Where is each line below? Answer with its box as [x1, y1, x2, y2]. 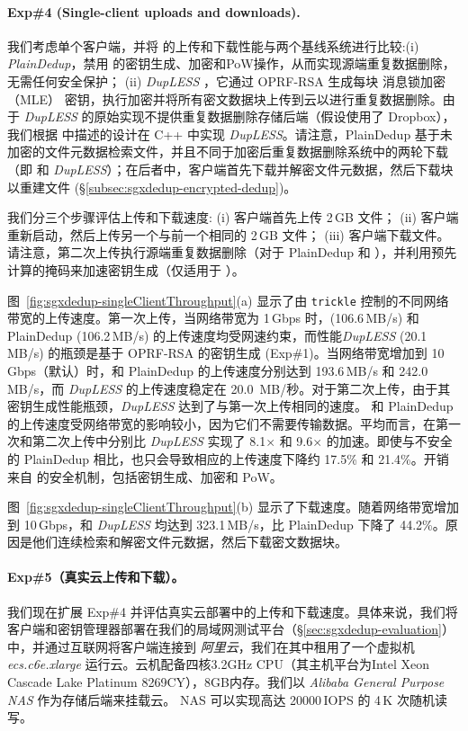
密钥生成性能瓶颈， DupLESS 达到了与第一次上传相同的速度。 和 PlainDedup [7, 397, 454, 415]
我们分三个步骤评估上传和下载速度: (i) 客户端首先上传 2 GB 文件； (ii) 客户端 [7, 208, 459, 227]
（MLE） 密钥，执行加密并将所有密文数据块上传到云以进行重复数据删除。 [7, 89, 443, 108]
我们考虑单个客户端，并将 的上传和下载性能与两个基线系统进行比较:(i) [7, 36, 419, 55]
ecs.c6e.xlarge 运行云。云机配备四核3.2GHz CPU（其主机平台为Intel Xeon [7, 655, 430, 673]
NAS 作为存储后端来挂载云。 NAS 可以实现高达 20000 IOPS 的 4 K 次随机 [7, 690, 435, 709]
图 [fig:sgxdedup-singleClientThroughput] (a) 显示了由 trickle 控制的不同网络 [7, 290, 449, 309]
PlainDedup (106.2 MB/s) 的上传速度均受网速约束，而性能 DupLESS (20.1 [7, 325, 427, 344]
